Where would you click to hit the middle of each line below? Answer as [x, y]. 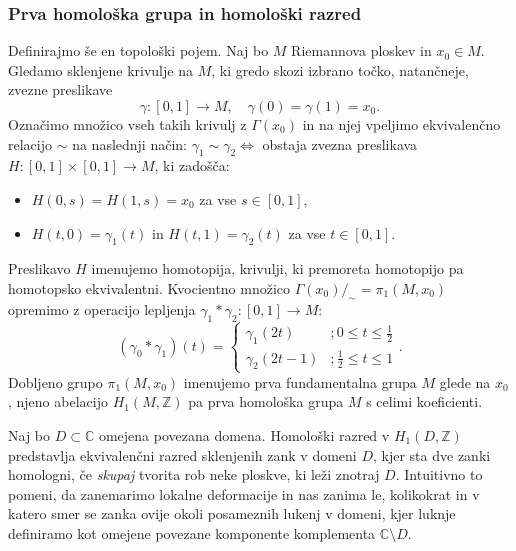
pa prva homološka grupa [266, 401]
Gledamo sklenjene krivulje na [100, 69]
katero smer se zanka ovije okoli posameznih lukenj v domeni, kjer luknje [232, 513]
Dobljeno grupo [55, 381]
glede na [465, 381]
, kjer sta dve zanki [432, 454]
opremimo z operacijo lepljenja [102, 308]
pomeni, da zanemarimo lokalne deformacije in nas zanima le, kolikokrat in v [244, 493]
